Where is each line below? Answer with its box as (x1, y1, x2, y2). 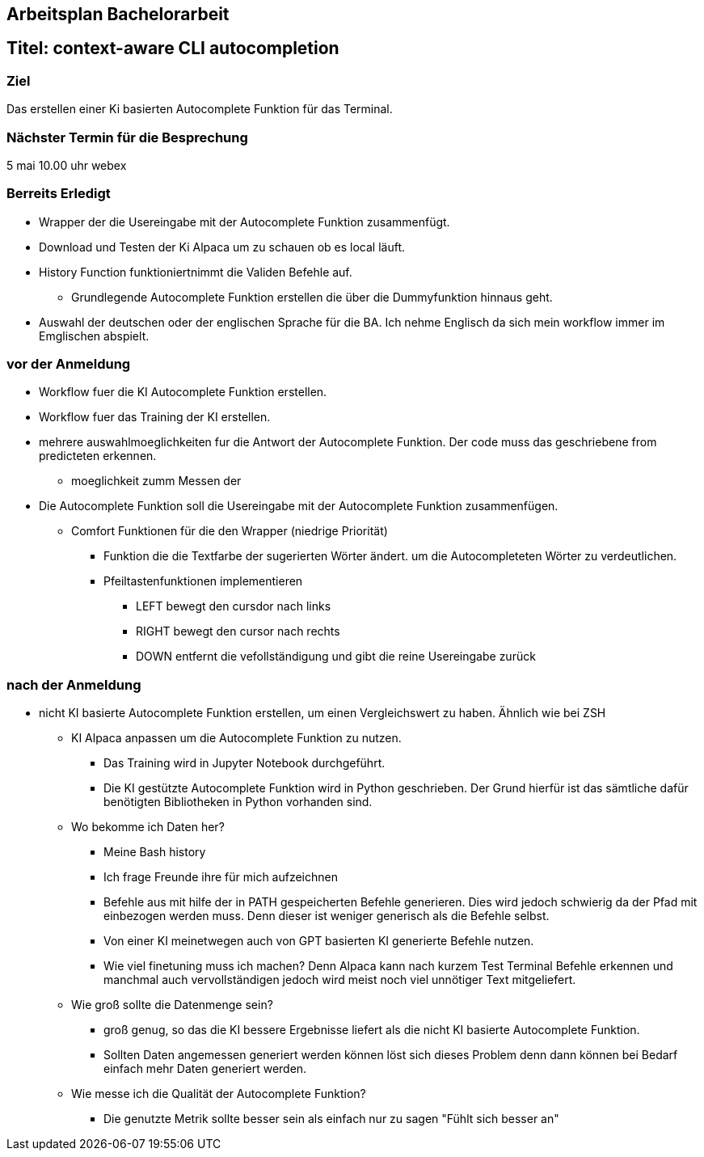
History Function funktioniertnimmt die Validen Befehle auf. (39, 264, 352, 279)
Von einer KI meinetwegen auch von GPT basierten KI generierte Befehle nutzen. (103, 934, 534, 948)
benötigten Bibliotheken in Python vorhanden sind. (103, 795, 373, 809)
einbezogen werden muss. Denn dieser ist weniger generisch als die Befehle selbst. (103, 909, 550, 923)
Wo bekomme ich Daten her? (71, 820, 225, 834)
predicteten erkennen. (39, 449, 157, 463)
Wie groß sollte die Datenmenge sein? (71, 998, 273, 1012)
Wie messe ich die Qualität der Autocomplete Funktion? (71, 1087, 366, 1101)
